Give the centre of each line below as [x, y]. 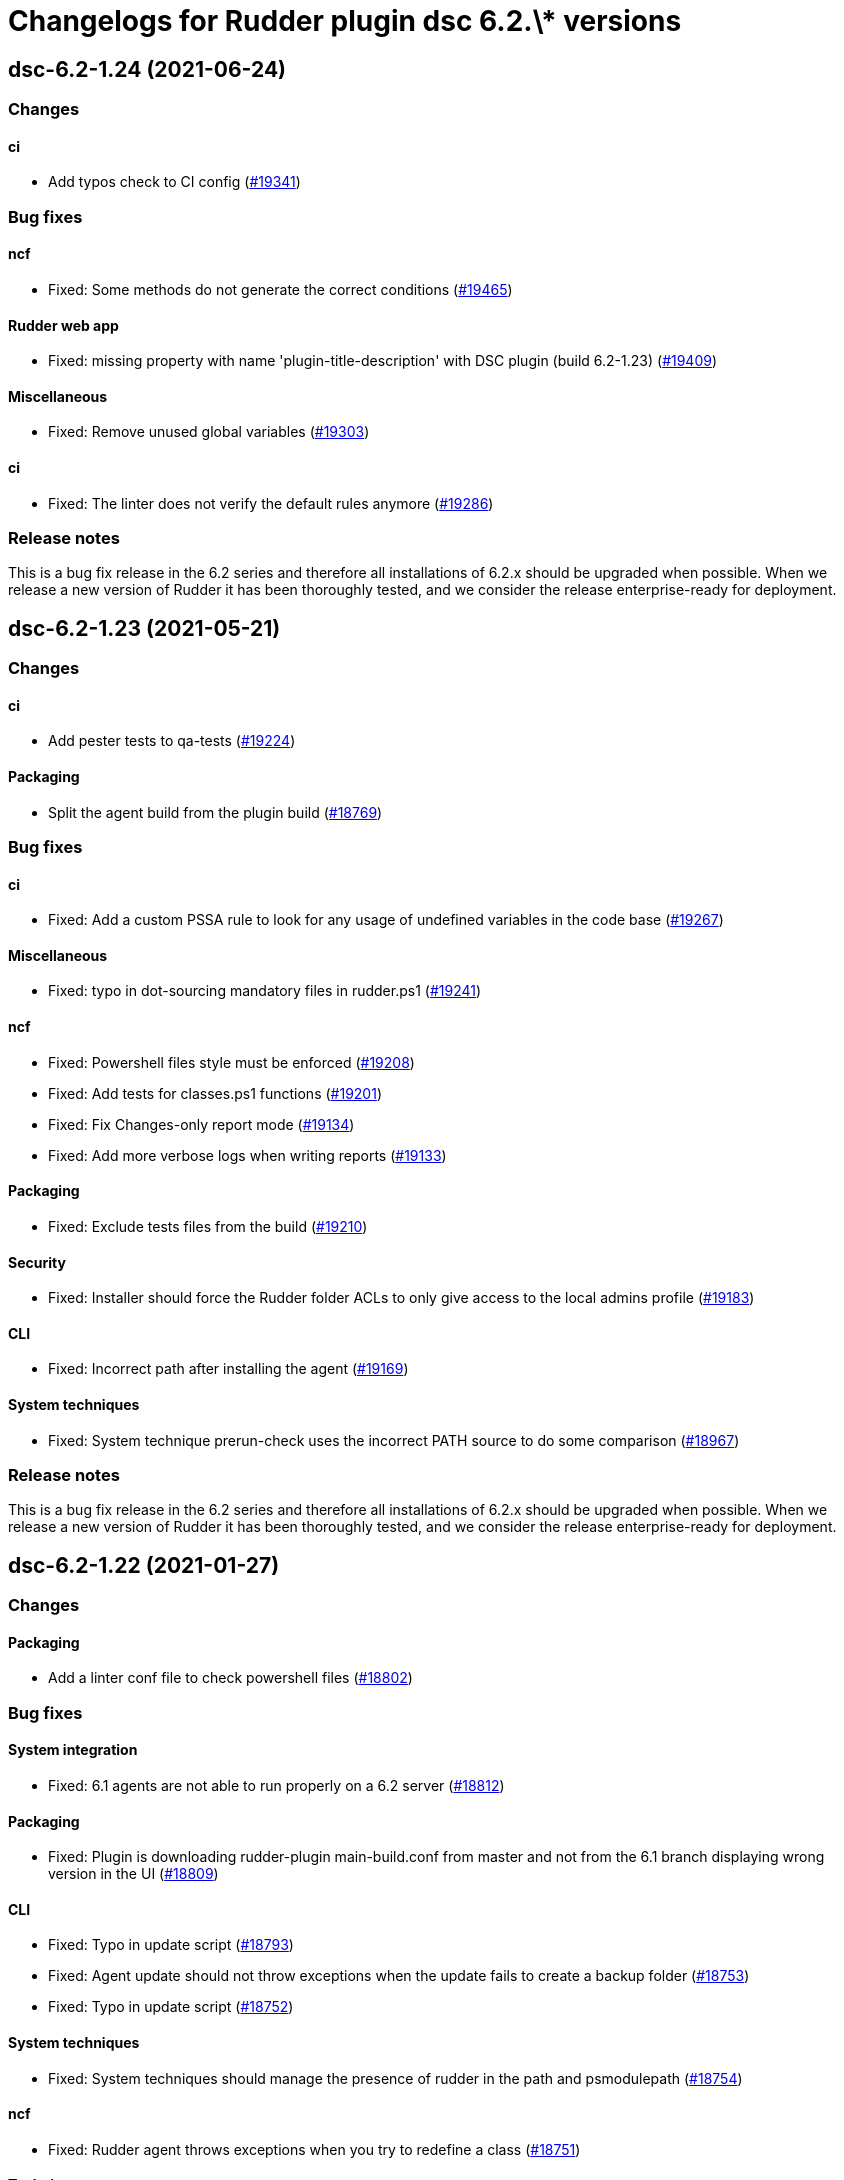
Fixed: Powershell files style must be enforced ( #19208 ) [231, 1062]
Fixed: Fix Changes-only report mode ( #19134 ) [201, 1124]
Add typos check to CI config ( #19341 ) [174, 182]
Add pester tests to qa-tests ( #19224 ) [172, 741]
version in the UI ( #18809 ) [133, 1874]
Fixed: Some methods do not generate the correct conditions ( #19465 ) [280, 289]
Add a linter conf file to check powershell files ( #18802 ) [230, 1678]
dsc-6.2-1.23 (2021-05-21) [144, 628]
